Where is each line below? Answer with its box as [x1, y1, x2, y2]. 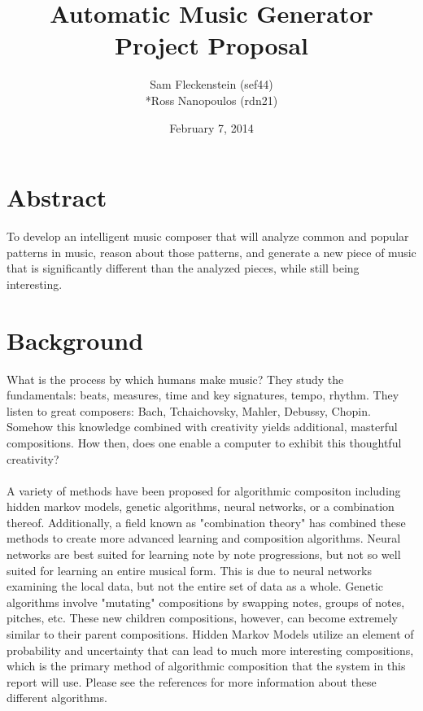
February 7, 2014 [169, 119, 254, 136]
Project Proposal [115, 28, 308, 62]
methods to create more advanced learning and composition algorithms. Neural [7, 530, 401, 547]
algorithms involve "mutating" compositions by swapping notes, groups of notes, [7, 593, 405, 610]
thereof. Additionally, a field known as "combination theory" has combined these [7, 513, 406, 530]
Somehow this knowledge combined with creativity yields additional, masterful [7, 418, 398, 435]
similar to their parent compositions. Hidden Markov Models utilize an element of [7, 626, 414, 643]
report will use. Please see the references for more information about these [7, 673, 377, 690]
